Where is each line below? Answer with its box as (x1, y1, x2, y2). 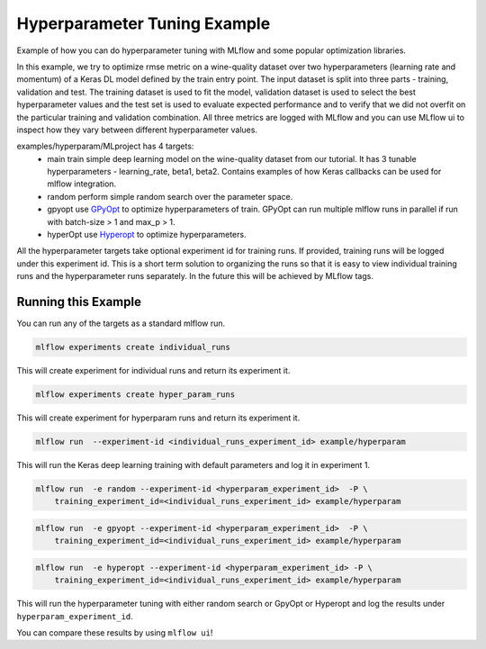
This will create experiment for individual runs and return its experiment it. (16, 365, 291, 376)
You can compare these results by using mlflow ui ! (16, 627, 213, 638)
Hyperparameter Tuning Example (16, 14, 271, 33)
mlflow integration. (47, 178, 117, 189)
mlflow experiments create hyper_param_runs (35, 390, 236, 400)
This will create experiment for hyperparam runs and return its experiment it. (16, 412, 301, 423)
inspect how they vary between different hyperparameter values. (16, 124, 258, 135)
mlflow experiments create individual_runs (35, 342, 231, 353)
